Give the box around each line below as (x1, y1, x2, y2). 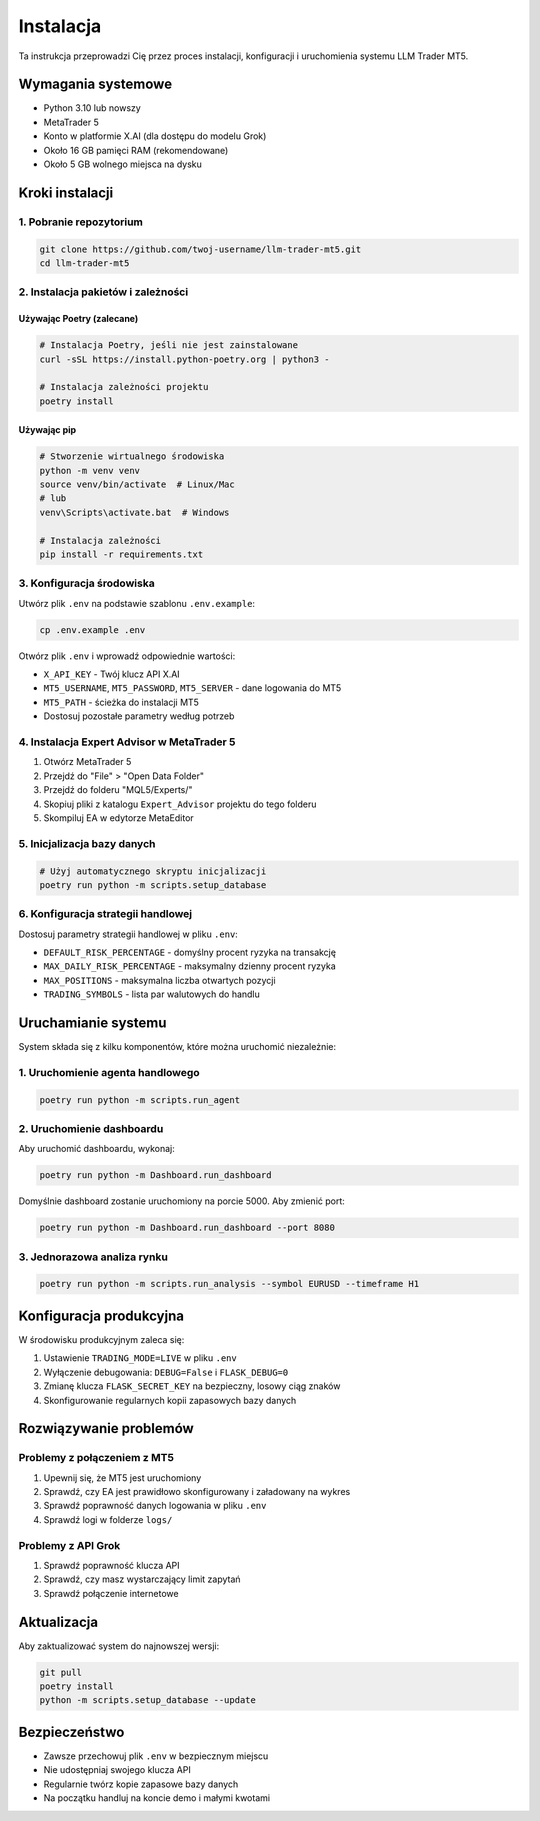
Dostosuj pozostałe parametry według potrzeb (43, 710, 235, 722)
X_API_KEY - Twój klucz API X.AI (43, 668, 180, 680)
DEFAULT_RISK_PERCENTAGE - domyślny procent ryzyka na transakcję (43, 946, 337, 959)
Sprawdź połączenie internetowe (43, 1587, 179, 1599)
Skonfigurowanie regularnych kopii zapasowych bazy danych (43, 1394, 297, 1406)
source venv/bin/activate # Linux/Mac (39, 479, 235, 490)
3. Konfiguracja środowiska (18, 576, 155, 590)
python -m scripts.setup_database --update (39, 1695, 257, 1706)
